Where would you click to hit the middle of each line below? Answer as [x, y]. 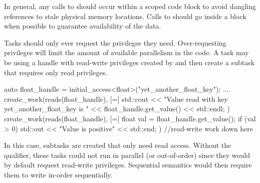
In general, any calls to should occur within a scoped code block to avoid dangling [130, 6]
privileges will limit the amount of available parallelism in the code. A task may [126, 52]
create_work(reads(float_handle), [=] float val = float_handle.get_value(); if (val [130, 118]
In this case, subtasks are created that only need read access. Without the [118, 145]
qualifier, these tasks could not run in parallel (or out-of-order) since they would [127, 155]
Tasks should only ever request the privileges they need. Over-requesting [115, 42]
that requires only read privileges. [56, 72]
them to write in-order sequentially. [58, 174]
